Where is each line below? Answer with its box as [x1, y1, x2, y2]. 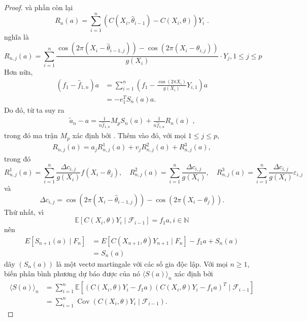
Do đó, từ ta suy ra [4, 104, 64, 115]
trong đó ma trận [4, 130, 58, 141]
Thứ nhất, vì [4, 206, 44, 217]
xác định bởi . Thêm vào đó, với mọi [72, 130, 186, 141]
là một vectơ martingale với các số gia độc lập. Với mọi [56, 258, 228, 269]
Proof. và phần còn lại [4, 2, 73, 12]
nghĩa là [4, 31, 29, 42]
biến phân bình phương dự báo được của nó [4, 268, 141, 279]
